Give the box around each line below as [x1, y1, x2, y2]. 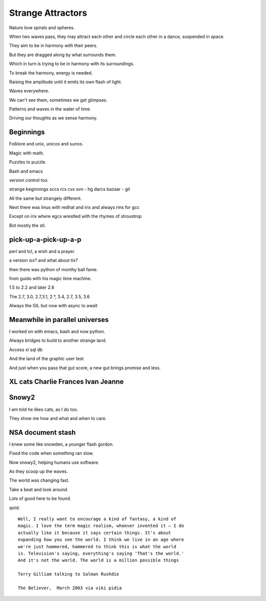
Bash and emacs [9, 168, 43, 174]
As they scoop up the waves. [9, 468, 68, 474]
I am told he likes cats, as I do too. [9, 406, 78, 412]
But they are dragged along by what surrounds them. [9, 52, 117, 58]
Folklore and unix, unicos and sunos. [9, 141, 84, 147]
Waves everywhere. [9, 88, 49, 94]
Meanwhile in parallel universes [9, 316, 109, 324]
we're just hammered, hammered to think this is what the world [18, 544, 177, 549]
